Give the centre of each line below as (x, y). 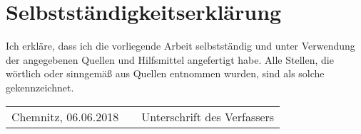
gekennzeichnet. (40, 87)
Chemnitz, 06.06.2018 (65, 116)
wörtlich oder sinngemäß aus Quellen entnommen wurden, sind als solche (165, 73)
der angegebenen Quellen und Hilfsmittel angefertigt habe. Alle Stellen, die (170, 59)
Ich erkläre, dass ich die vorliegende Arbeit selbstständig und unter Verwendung (180, 46)
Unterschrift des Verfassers (208, 116)
